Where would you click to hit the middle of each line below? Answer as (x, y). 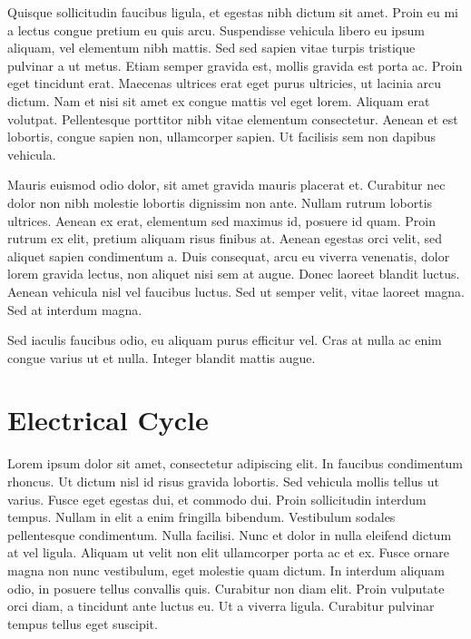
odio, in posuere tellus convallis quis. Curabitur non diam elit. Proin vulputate (226, 588)
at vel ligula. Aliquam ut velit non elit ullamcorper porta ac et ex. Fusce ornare (228, 552)
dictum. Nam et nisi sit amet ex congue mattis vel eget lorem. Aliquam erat (219, 100)
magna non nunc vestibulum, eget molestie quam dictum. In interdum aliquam (226, 570)
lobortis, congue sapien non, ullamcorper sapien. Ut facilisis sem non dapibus (222, 137)
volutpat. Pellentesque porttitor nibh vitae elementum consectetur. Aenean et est (233, 118)
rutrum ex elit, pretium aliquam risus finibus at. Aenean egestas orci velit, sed (225, 238)
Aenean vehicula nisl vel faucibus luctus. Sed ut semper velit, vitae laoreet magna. (236, 291)
